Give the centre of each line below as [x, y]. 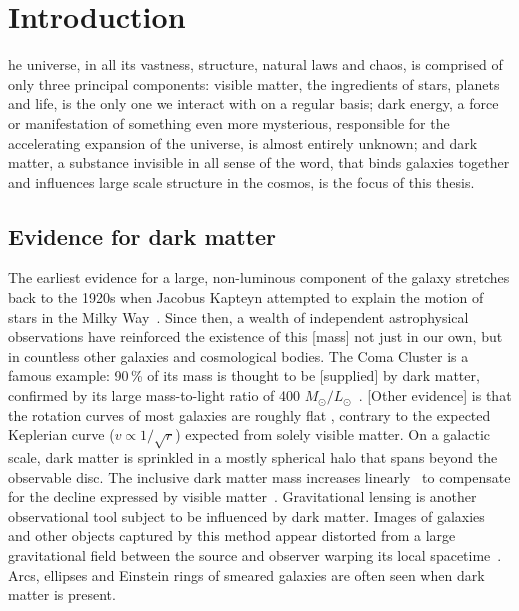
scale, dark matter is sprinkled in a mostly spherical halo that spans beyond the [253, 457]
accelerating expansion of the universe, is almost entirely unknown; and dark [243, 142]
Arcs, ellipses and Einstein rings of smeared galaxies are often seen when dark [246, 574]
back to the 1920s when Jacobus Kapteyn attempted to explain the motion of [246, 297]
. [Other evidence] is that [435, 395]
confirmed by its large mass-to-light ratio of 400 [154, 395]
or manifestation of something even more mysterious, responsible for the [229, 122]
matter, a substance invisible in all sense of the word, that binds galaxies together [259, 162]
